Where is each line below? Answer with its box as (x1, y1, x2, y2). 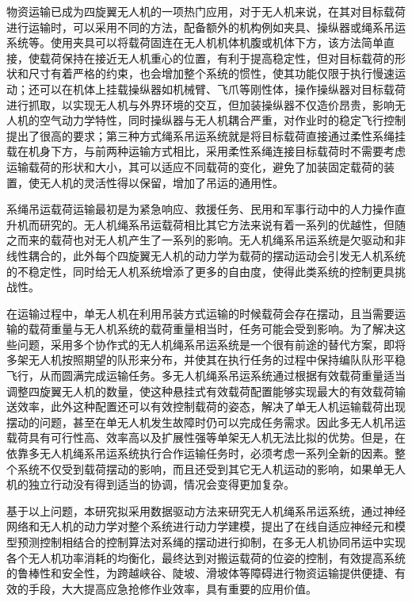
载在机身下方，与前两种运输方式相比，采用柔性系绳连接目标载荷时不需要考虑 (6, 143, 406, 159)
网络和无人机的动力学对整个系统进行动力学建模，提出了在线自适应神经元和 (6, 518, 395, 535)
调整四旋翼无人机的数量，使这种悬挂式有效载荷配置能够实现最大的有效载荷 (6, 382, 395, 399)
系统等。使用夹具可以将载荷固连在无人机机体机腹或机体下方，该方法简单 (6, 34, 383, 51)
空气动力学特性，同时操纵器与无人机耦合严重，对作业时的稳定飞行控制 (39, 112, 406, 128)
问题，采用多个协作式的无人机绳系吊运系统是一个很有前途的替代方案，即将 (17, 336, 406, 352)
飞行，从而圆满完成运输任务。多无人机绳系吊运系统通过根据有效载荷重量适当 (6, 367, 406, 384)
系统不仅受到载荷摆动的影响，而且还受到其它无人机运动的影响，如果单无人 (17, 460, 406, 477)
